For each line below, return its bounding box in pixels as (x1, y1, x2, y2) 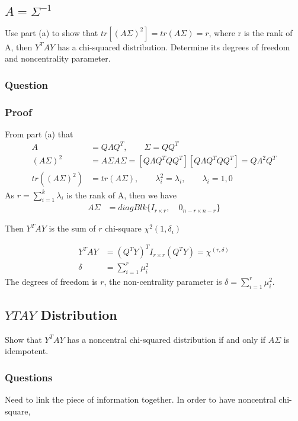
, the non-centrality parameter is (104, 275, 222, 287)
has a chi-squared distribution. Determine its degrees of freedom (57, 40, 290, 53)
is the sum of (49, 222, 96, 234)
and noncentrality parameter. (5, 52, 111, 65)
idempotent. (5, 345, 49, 357)
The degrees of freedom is (5, 275, 98, 287)
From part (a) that (5, 127, 73, 140)
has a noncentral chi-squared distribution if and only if (67, 333, 266, 345)
